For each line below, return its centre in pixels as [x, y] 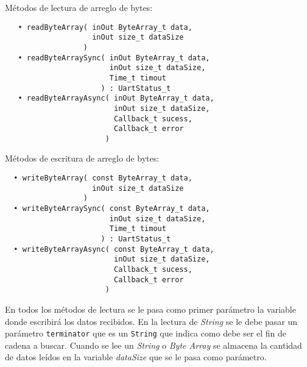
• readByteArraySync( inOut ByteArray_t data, [114, 58]
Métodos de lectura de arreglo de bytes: [79, 7]
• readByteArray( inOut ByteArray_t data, [105, 27]
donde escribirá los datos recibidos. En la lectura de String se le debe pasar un [151, 321]
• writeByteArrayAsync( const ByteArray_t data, [114, 249]
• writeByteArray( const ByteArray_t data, [103, 178]
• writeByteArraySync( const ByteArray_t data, [112, 209]
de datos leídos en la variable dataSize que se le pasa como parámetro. [136, 357]
